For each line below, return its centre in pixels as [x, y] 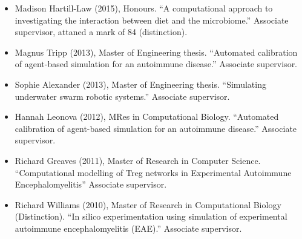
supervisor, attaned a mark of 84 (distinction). [101, 32]
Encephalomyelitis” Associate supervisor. [91, 184]
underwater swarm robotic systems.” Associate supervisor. [122, 96]
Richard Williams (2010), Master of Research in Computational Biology [148, 204]
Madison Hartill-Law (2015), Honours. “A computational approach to [144, 8]
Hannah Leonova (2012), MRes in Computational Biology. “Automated [147, 116]
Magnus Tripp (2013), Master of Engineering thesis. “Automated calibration [156, 52]
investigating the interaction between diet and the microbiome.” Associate [152, 20]
